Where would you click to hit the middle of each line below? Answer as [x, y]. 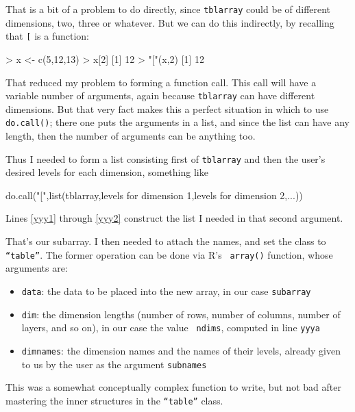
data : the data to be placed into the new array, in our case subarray [166, 291]
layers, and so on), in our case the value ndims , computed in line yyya [171, 327]
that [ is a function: [47, 36]
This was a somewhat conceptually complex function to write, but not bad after [173, 387]
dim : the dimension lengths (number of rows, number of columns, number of [181, 314]
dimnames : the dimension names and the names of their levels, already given [181, 350]
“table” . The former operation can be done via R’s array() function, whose [169, 254]
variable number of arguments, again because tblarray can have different [160, 95]
